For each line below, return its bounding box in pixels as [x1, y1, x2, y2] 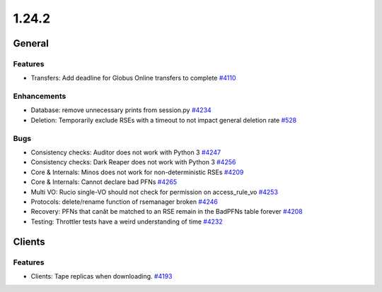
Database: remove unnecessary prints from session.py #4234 [30, 106, 212, 114]
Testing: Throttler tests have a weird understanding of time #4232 [30, 217, 223, 226]
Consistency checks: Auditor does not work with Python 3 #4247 [30, 148, 221, 157]
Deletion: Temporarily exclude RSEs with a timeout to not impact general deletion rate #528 [30, 116, 297, 124]
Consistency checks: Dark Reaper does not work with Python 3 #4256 [30, 158, 236, 166]
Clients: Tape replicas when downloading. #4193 [30, 272, 173, 280]
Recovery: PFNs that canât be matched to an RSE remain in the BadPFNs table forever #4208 [30, 207, 303, 216]
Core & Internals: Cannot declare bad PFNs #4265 [30, 178, 177, 186]
